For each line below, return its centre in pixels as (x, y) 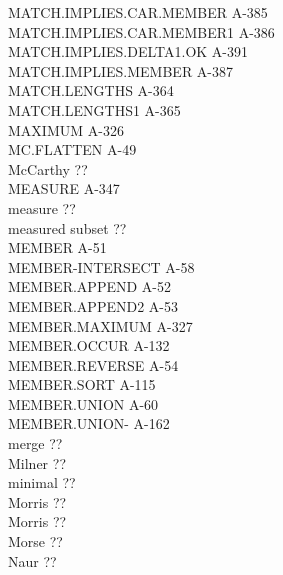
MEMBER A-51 (57, 247)
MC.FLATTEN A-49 (72, 149)
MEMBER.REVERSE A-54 (93, 364)
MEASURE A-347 (64, 188)
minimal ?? (42, 482)
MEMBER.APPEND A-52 (89, 286)
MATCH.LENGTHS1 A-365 (94, 109)
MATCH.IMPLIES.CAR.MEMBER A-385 (138, 12)
